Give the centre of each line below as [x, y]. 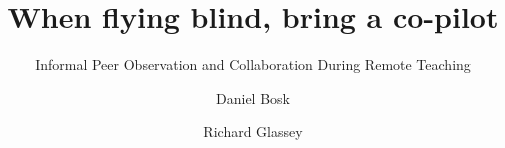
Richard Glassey [253, 131]
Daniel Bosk [253, 97]
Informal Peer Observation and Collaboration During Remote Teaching [253, 64]
